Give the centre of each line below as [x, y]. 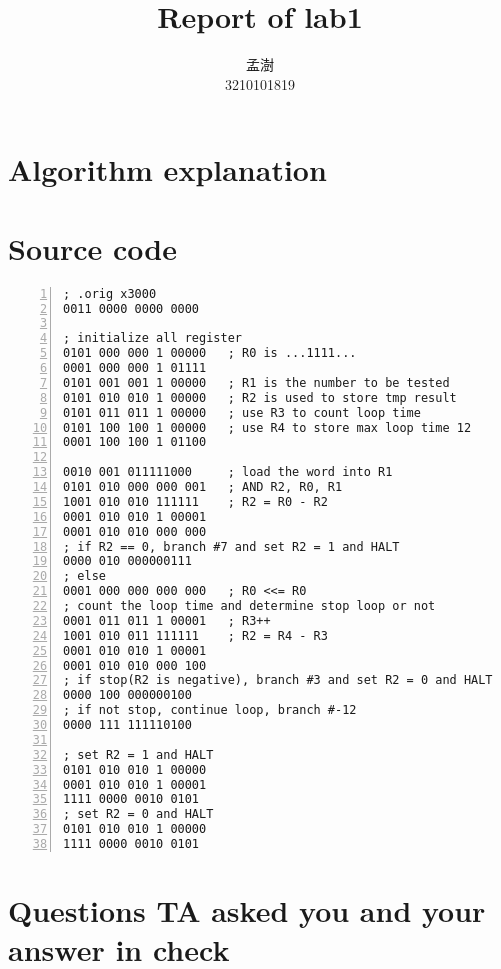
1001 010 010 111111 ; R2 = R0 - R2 [195, 501]
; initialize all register [152, 338]
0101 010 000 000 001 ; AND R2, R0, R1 [203, 487]
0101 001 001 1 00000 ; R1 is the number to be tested [256, 382]
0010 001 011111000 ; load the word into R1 [228, 472]
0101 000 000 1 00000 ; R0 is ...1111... [210, 353]
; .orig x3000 [110, 293]
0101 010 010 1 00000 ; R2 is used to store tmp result [260, 397]
